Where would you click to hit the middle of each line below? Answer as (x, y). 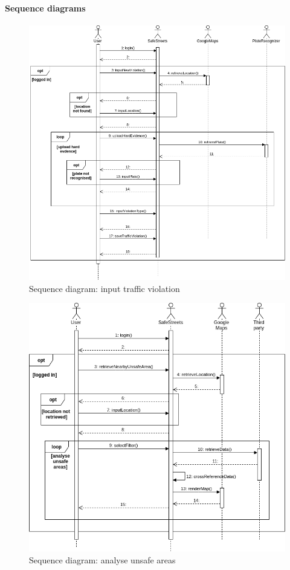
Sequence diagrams (45, 8)
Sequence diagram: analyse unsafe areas (102, 559)
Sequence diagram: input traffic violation (105, 288)
